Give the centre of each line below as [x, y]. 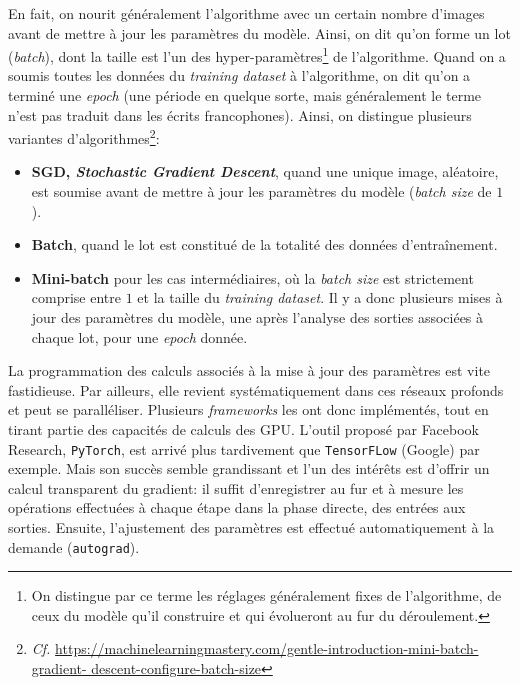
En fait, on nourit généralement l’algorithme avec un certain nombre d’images [246, 13]
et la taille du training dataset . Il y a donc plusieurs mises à [320, 297]
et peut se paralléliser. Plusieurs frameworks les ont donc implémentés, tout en [248, 409]
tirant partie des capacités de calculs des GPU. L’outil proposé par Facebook [244, 429]
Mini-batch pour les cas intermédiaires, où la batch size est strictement [252, 277]
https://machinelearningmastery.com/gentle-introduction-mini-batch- [267, 648]
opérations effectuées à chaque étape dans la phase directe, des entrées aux [237, 507]
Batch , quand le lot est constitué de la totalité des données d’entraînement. [264, 244]
